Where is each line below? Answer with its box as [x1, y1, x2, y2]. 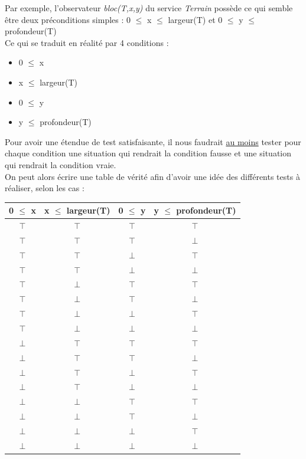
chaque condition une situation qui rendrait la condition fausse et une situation [5, 147, 292, 159]
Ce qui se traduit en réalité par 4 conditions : [5, 36, 169, 48]
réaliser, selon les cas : [5, 182, 84, 194]
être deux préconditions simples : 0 [5, 13, 131, 25]
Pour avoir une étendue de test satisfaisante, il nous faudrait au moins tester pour [5, 135, 301, 147]
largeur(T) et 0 [168, 13, 223, 25]
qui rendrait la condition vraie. [5, 158, 116, 171]
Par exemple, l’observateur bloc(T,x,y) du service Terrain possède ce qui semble [5, 2, 293, 14]
